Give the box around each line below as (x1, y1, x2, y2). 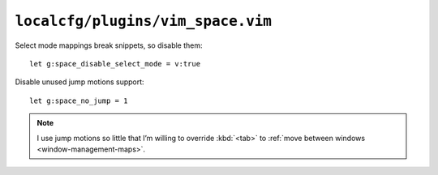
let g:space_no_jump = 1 (29, 96, 128, 105)
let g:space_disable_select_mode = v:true (29, 59, 201, 68)
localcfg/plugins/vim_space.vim (15, 12, 272, 30)
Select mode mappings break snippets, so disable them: (15, 41, 203, 50)
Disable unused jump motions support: (15, 77, 145, 87)
